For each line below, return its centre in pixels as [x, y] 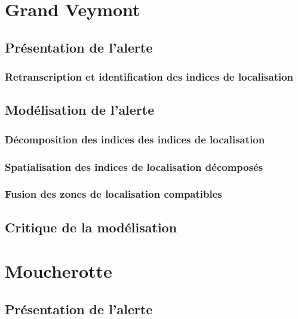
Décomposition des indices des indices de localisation [135, 139]
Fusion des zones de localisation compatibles [113, 194]
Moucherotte [59, 271]
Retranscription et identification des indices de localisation [149, 77]
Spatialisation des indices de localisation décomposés [134, 166]
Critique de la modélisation [91, 227]
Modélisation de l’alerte [80, 110]
